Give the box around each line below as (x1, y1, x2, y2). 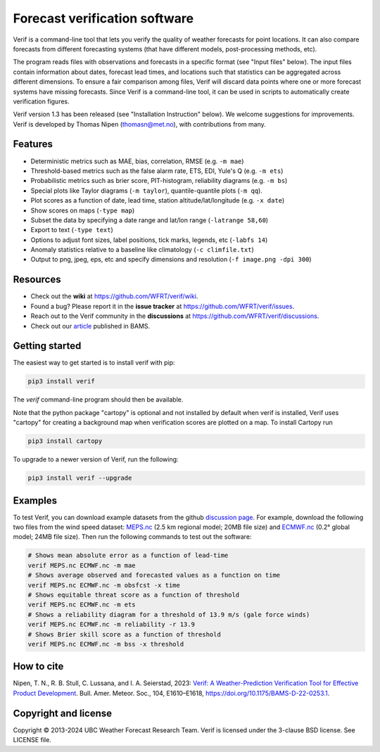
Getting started (13, 340, 82, 352)
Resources (13, 274, 61, 286)
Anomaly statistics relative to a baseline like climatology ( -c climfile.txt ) (30, 246, 255, 254)
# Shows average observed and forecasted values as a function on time (27, 571, 281, 580)
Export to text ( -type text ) (30, 226, 114, 234)
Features (13, 138, 53, 151)
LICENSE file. (13, 736, 52, 744)
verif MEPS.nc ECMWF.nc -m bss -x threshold (27, 640, 184, 648)
